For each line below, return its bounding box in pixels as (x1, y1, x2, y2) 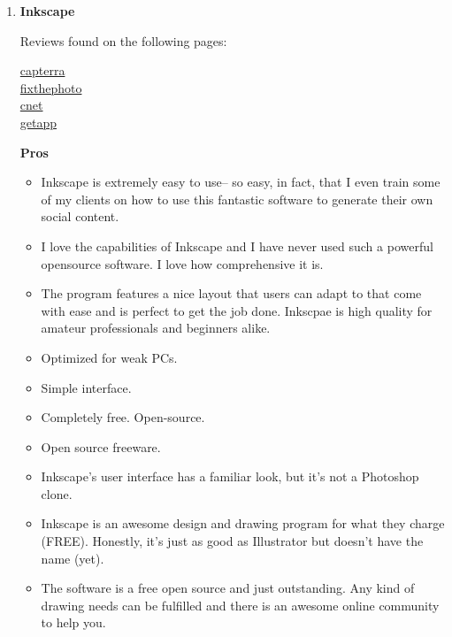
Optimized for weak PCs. (41, 348, 178, 366)
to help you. (41, 613, 106, 632)
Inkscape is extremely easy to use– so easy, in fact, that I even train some (41, 173, 441, 191)
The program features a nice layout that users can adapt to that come (41, 284, 422, 303)
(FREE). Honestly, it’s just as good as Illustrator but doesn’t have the (41, 532, 424, 550)
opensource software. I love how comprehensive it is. (41, 254, 324, 272)
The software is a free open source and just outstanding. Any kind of (41, 579, 415, 597)
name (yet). (41, 549, 104, 567)
